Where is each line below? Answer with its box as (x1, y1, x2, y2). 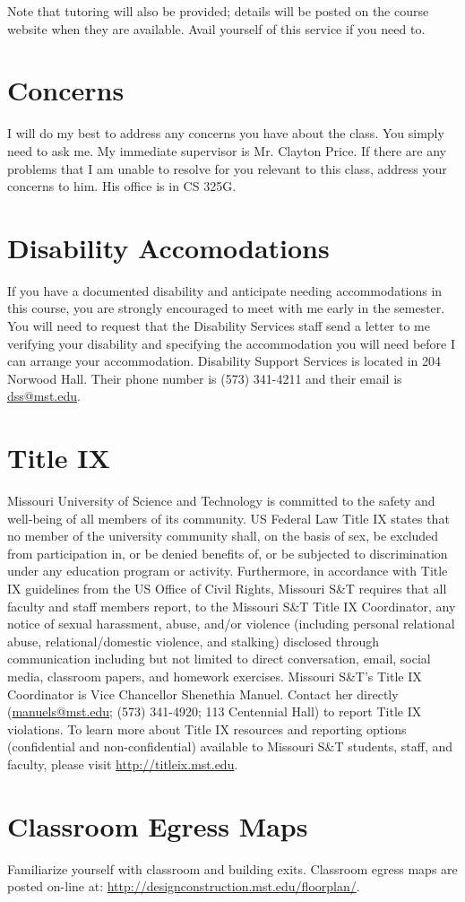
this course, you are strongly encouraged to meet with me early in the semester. (7, 299, 445, 317)
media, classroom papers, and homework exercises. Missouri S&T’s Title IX (7, 667, 422, 686)
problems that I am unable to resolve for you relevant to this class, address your (7, 159, 447, 178)
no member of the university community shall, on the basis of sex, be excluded (7, 526, 439, 545)
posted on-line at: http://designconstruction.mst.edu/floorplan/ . (7, 877, 360, 896)
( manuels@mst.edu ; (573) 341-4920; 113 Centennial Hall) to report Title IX (7, 702, 422, 721)
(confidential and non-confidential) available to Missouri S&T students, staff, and (7, 737, 453, 756)
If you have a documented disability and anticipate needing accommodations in (7, 281, 443, 299)
